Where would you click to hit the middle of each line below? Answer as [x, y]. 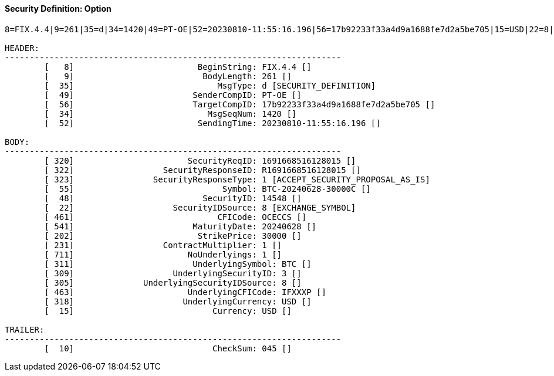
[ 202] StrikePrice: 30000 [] [173, 236]
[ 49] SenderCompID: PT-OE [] [173, 95]
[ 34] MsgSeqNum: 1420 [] [170, 114]
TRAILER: [25, 329]
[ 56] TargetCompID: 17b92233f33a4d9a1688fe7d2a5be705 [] [240, 104]
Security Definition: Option [58, 9]
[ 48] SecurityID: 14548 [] [173, 198]
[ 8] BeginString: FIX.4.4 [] [178, 67]
